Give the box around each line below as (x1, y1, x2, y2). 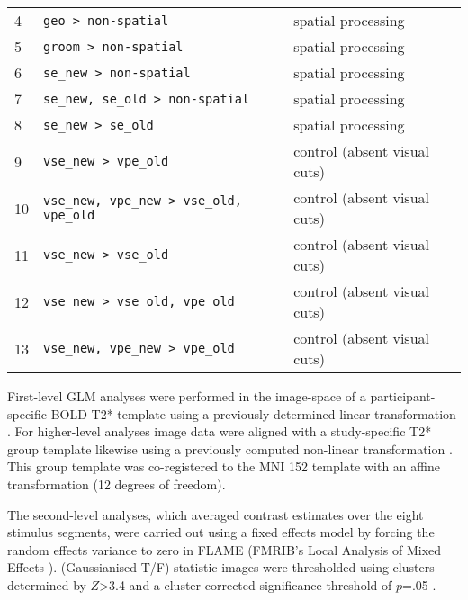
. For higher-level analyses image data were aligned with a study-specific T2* (7, 422, 432, 441)
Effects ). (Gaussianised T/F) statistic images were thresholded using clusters (7, 558, 435, 577)
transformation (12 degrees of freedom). (7, 474, 226, 493)
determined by (7, 575, 86, 594)
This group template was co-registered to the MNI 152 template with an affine (7, 457, 440, 476)
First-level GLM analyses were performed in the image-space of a (7, 387, 366, 405)
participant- (370, 387, 436, 405)
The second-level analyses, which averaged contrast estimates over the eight (7, 505, 424, 524)
